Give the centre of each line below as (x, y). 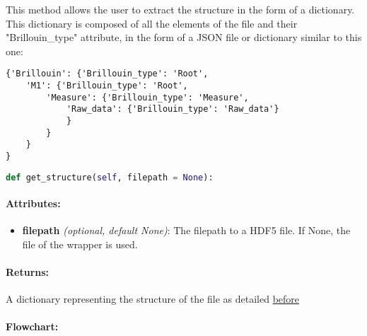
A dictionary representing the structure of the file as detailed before (153, 299)
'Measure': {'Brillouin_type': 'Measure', (147, 97)
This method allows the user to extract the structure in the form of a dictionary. (180, 9)
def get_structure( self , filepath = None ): (110, 177)
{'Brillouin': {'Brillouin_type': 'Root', (107, 74)
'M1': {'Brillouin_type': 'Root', (107, 86)
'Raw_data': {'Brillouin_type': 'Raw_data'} (173, 109)
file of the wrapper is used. (80, 244)
